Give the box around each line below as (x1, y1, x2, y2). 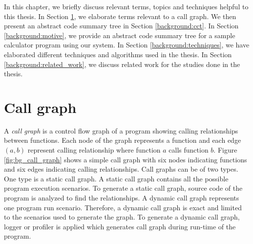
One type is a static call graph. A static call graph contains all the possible (4, 173, 229, 183)
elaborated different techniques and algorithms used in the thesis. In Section (4, 49, 232, 59)
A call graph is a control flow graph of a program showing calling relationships (4, 125, 238, 135)
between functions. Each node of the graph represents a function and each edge (4, 135, 241, 145)
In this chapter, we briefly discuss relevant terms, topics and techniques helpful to (4, 1, 249, 11)
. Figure (213, 145, 237, 155)
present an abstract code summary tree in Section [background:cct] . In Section (4, 21, 239, 31)
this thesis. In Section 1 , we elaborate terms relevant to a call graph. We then (4, 11, 236, 21)
